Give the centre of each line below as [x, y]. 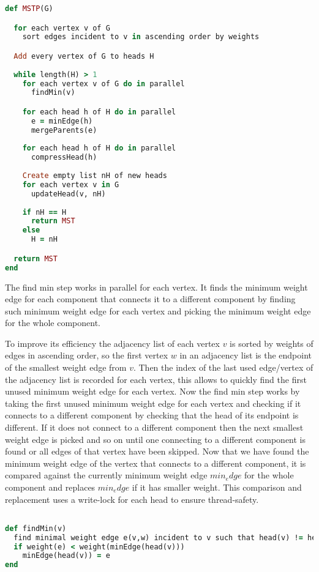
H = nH [44, 240]
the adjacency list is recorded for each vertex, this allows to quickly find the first [156, 379]
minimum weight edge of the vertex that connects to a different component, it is [156, 463]
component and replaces [50, 487]
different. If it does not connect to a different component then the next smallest [154, 427]
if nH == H [44, 212]
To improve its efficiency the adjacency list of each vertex [112, 343]
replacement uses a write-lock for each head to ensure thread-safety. [132, 499]
